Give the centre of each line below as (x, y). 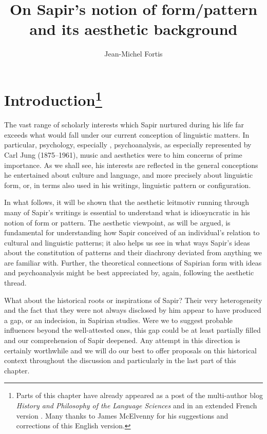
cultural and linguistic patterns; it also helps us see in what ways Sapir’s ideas (127, 242)
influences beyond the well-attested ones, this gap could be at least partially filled (132, 330)
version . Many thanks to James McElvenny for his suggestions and (122, 415)
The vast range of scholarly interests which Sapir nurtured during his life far (124, 125)
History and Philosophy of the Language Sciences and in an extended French (137, 405)
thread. (15, 283)
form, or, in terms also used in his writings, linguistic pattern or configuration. (128, 185)
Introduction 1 (53, 99)
